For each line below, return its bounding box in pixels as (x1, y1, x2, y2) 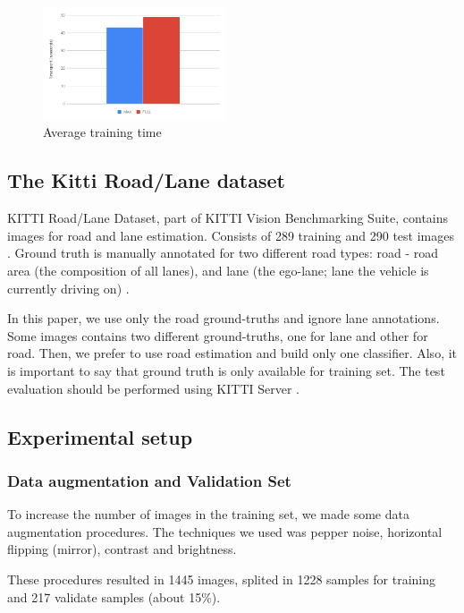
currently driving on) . (7, 278, 130, 297)
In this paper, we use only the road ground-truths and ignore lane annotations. (7, 309, 440, 328)
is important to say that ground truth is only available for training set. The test (7, 361, 445, 379)
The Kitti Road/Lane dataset (7, 166, 285, 194)
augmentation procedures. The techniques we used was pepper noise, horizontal (7, 522, 443, 541)
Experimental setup (7, 422, 193, 450)
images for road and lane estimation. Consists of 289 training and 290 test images (7, 226, 454, 244)
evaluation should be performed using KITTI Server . (7, 379, 300, 397)
